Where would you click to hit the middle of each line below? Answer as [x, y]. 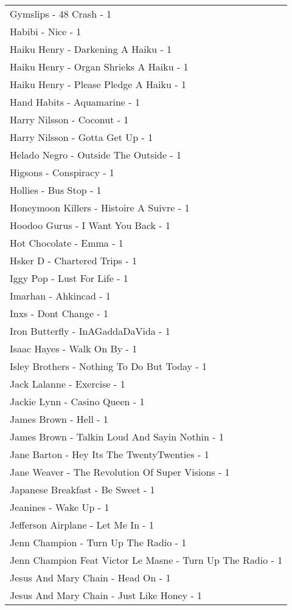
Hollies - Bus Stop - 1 [56, 190]
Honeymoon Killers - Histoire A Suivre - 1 [100, 207]
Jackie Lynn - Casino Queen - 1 [77, 401]
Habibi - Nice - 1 [46, 31]
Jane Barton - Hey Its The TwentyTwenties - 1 [109, 454]
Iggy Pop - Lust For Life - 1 [69, 278]
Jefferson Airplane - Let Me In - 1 [82, 525]
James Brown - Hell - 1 [59, 419]
